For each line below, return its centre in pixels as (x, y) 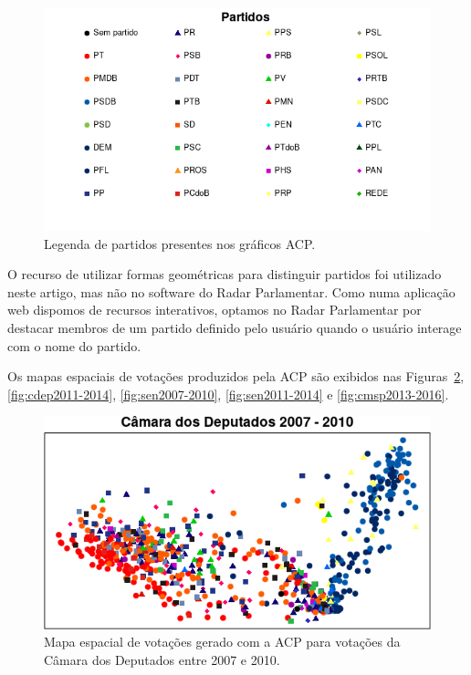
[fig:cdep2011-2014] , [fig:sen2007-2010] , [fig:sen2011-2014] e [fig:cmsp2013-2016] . (228, 394)
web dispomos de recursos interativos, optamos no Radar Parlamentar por (215, 310)
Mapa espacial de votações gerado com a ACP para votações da (222, 642)
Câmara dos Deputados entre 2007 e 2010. (162, 659)
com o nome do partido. (74, 345)
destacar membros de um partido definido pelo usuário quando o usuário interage (235, 328)
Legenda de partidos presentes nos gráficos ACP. (180, 243)
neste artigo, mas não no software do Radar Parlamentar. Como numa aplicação (231, 291)
